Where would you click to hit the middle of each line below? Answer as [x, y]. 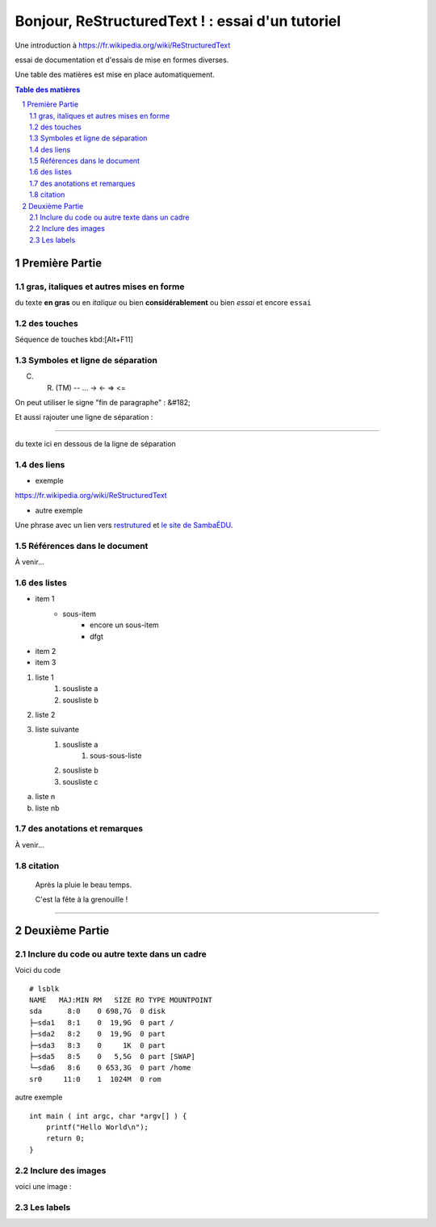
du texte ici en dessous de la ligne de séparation [96, 443]
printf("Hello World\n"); [97, 1127]
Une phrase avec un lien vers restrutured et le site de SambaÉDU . [124, 526]
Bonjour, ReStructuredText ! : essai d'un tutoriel [178, 21]
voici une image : [43, 1186]
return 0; [65, 1139]
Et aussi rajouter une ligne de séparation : [84, 417]
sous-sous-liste [116, 756]
